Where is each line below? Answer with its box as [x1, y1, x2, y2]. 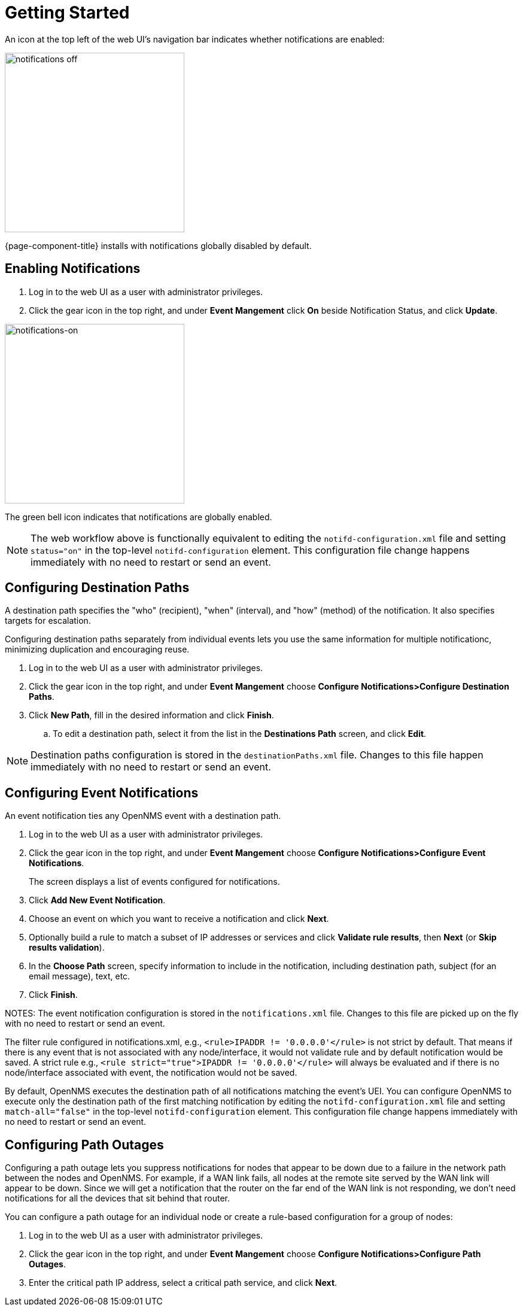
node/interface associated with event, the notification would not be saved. [5, 1067, 297, 1078]
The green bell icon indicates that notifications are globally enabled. [5, 511, 272, 522]
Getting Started [5, 2, 130, 23]
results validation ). [29, 942, 105, 953]
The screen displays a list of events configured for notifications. [29, 876, 280, 887]
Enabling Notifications [5, 261, 141, 277]
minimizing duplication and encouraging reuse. [5, 644, 190, 655]
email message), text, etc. [29, 971, 130, 982]
